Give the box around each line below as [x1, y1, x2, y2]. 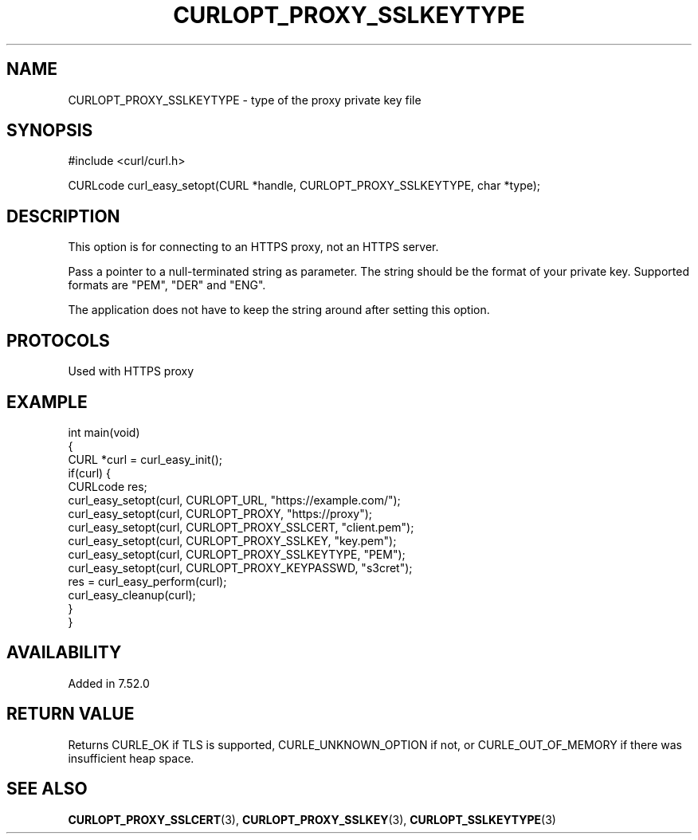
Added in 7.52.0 [68, 676, 150, 690]
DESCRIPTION [6, 206, 120, 226]
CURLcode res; [68, 479, 147, 493]
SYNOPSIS [6, 120, 93, 141]
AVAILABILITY [6, 642, 122, 663]
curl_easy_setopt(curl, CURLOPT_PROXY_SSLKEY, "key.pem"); [68, 533, 397, 548]
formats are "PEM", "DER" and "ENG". [68, 278, 266, 292]
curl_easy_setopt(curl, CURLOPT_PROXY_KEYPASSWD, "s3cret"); [68, 560, 413, 575]
